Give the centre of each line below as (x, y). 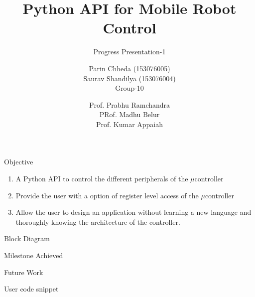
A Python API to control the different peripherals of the (102, 179)
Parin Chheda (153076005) (129, 68)
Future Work (24, 272)
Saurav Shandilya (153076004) (129, 78)
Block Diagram (27, 238)
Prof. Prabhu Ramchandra (129, 104)
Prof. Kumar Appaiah (129, 124)
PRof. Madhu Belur (129, 114)
